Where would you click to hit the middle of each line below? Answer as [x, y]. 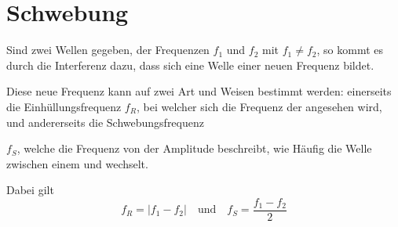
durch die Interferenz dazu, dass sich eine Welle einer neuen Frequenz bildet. [190, 65]
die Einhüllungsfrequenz [64, 106]
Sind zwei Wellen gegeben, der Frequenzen [108, 50]
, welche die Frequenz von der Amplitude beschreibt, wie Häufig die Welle [194, 148]
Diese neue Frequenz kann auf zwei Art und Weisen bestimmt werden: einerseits [199, 91]
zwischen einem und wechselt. [77, 163]
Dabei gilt [30, 190]
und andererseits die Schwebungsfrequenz [105, 122]
